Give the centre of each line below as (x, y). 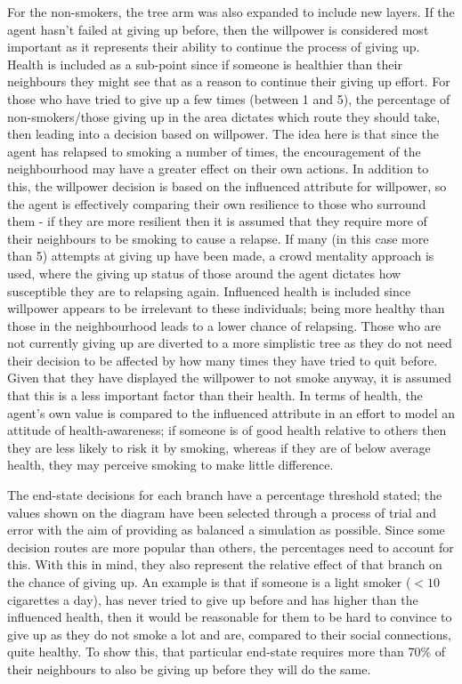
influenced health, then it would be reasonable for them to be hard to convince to (230, 617)
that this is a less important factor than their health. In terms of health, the (215, 395)
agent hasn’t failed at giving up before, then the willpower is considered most (218, 29)
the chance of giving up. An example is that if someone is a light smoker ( (209, 582)
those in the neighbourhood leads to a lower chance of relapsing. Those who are (224, 325)
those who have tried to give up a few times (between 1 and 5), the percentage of (229, 98)
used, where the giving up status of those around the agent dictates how (204, 273)
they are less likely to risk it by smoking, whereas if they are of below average (219, 447)
